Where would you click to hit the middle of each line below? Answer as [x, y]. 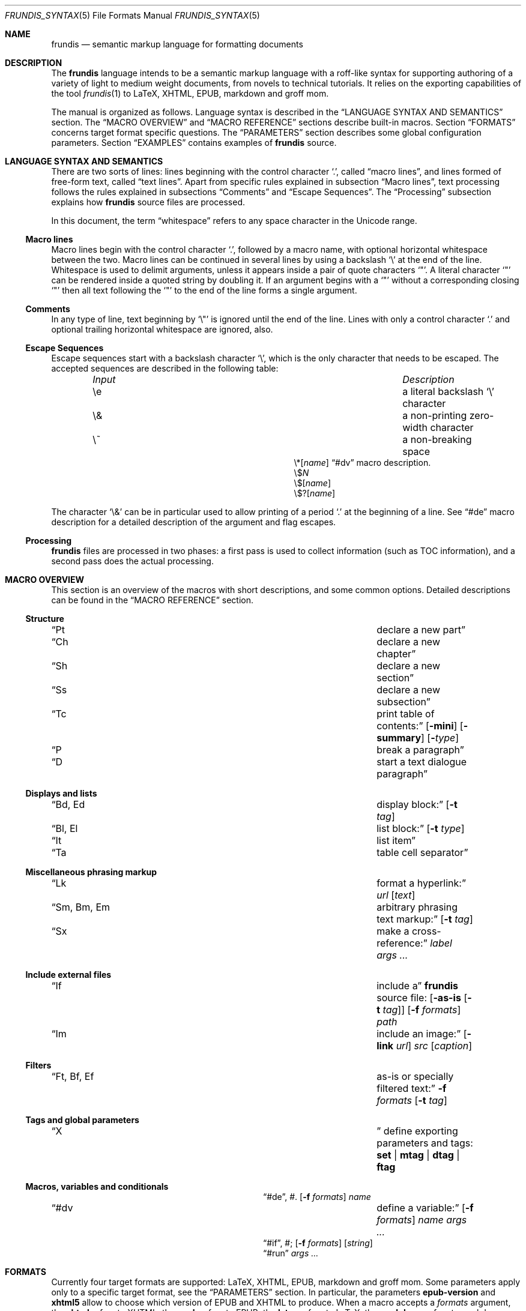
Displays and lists [61, 793]
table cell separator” [422, 852]
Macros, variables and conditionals [97, 1186]
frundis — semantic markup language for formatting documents [177, 44]
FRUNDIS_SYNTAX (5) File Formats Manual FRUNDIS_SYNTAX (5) [132, 15]
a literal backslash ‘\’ [448, 391]
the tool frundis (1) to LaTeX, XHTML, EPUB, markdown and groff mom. [190, 93]
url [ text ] [396, 895]
